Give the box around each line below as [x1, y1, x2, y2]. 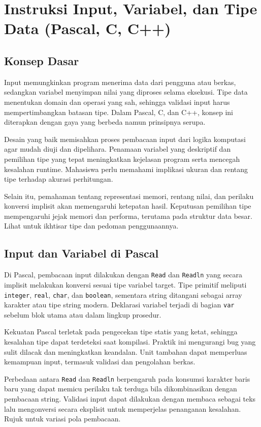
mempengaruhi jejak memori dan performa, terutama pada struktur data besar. [4, 210, 252, 221]
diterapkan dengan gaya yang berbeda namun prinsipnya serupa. [4, 117, 206, 127]
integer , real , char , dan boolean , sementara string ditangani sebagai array [4, 289, 242, 300]
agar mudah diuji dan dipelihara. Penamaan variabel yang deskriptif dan [4, 144, 231, 154]
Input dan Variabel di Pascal [4, 245, 159, 261]
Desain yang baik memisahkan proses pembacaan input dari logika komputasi [4, 133, 246, 144]
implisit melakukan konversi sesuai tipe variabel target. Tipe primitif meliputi [4, 279, 247, 290]
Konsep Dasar [4, 52, 79, 68]
